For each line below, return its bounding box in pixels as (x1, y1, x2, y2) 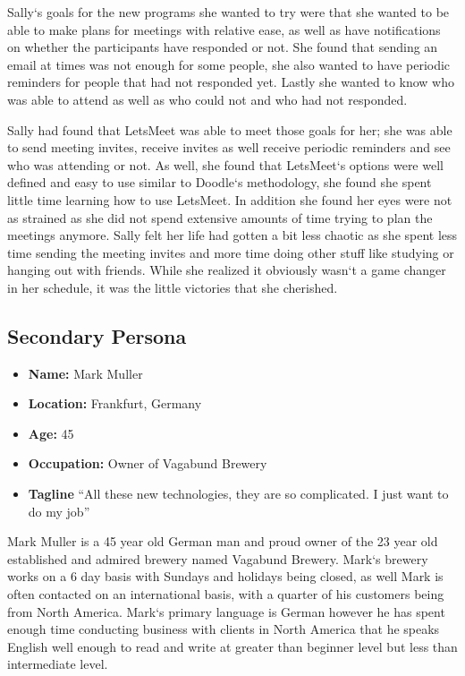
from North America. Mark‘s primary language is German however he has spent (7, 602, 445, 620)
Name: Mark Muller (28, 364, 143, 382)
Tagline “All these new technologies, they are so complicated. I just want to (28, 484, 449, 503)
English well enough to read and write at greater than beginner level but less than (7, 637, 458, 655)
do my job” (28, 501, 90, 520)
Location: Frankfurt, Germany (28, 394, 202, 413)
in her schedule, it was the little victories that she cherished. (7, 278, 338, 296)
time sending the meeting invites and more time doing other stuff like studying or (7, 243, 454, 261)
